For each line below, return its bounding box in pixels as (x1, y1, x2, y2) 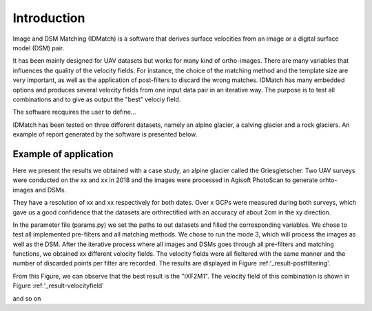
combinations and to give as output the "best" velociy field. (12, 95, 181, 103)
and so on (12, 294, 41, 303)
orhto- (319, 176, 338, 184)
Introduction (12, 10, 85, 26)
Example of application (12, 148, 114, 160)
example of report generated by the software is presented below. (12, 130, 198, 139)
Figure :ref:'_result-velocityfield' (12, 281, 105, 290)
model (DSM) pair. (12, 43, 65, 52)
